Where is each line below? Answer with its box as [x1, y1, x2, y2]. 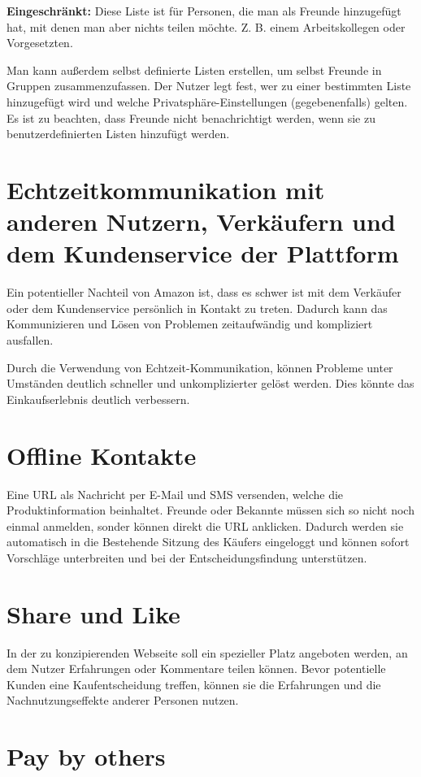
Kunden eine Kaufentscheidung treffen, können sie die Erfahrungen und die [7, 675, 381, 692]
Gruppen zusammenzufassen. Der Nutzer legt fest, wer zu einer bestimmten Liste [7, 77, 411, 94]
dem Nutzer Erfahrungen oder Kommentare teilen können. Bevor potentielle [7, 660, 386, 677]
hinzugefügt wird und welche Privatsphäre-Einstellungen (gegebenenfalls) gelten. [7, 93, 408, 110]
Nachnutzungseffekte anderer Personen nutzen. [7, 692, 239, 709]
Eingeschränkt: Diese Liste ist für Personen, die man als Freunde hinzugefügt [7, 2, 401, 19]
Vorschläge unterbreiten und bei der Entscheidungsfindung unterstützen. [7, 549, 367, 566]
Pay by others [7, 740, 166, 773]
